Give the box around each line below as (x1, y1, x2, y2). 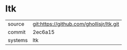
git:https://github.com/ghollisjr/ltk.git (32, 20, 119, 27)
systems (8, 36, 28, 43)
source (8, 20, 24, 27)
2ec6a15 (32, 28, 55, 35)
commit (8, 28, 26, 35)
